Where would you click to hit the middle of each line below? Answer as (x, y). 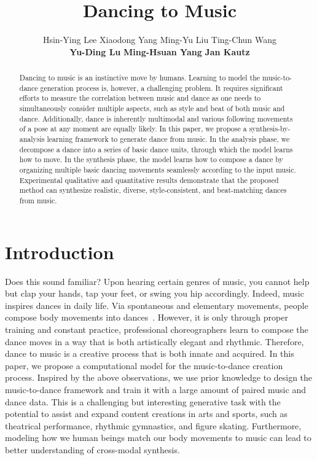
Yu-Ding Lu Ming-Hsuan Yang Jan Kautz (160, 51)
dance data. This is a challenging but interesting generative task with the (143, 401)
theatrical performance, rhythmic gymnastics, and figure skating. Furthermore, (153, 425)
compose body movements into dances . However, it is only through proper (147, 317)
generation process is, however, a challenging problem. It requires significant (162, 88)
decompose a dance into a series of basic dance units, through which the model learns (156, 149)
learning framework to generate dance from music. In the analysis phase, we (168, 139)
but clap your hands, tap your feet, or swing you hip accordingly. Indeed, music (155, 293)
